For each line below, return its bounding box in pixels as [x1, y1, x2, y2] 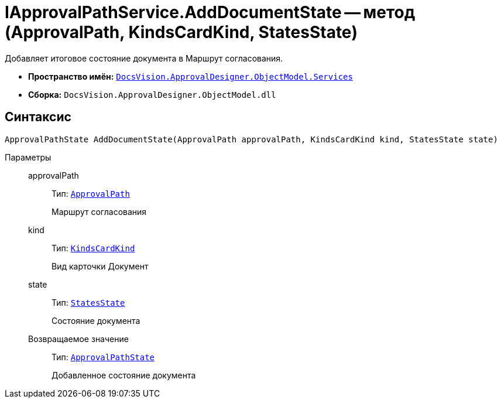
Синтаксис [5, 110, 71, 125]
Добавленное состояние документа [52, 370, 196, 380]
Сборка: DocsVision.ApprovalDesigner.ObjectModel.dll [28, 89, 276, 100]
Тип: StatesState [52, 297, 125, 308]
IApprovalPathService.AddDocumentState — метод [5, 2, 416, 22]
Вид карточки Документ [52, 261, 149, 271]
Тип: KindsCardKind [52, 243, 135, 253]
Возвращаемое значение [28, 333, 129, 344]
